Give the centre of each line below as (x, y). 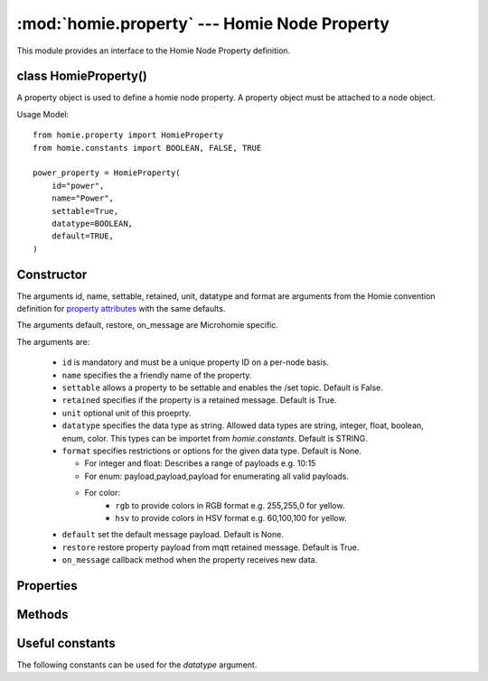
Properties (47, 586)
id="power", (78, 186)
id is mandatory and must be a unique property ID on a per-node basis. (196, 362)
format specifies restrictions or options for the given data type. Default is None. (211, 451)
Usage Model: (43, 114)
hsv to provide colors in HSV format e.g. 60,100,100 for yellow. (231, 518)
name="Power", (83, 198)
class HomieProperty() (82, 76)
